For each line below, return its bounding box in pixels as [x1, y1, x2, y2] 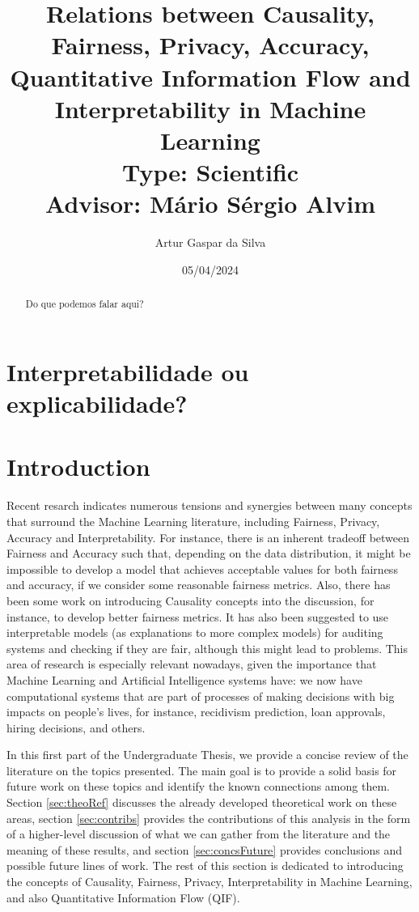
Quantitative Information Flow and [10, 60, 411, 93]
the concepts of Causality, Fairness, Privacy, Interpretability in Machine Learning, [6, 873, 413, 890]
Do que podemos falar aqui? [25, 297, 144, 311]
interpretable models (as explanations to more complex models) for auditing [6, 624, 383, 641]
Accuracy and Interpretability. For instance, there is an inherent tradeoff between [6, 528, 410, 545]
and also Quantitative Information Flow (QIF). [6, 889, 240, 906]
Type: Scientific [121, 155, 299, 189]
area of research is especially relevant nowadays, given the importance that [6, 655, 377, 672]
